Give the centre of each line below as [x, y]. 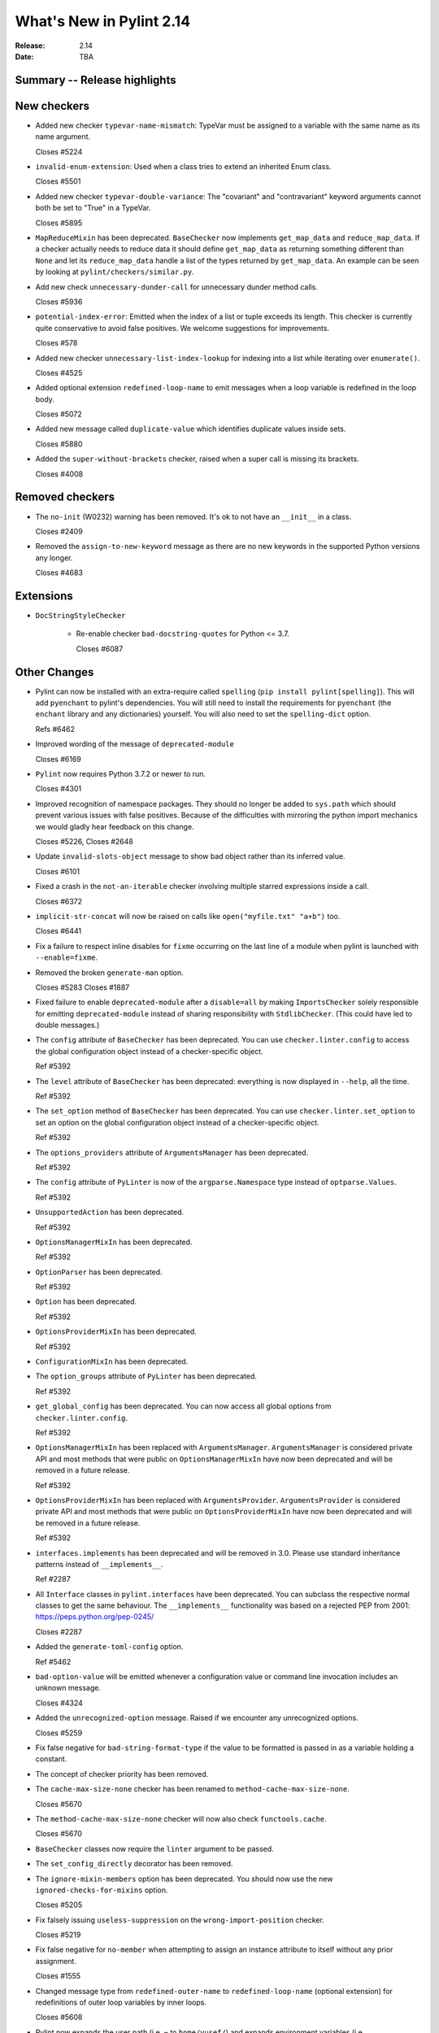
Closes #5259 [59, 1733]
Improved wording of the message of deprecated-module [135, 744]
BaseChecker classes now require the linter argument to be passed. [154, 1848]
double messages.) [67, 1025]
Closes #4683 [59, 572]
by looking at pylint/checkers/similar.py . [115, 272]
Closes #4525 [59, 372]
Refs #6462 [55, 729]
